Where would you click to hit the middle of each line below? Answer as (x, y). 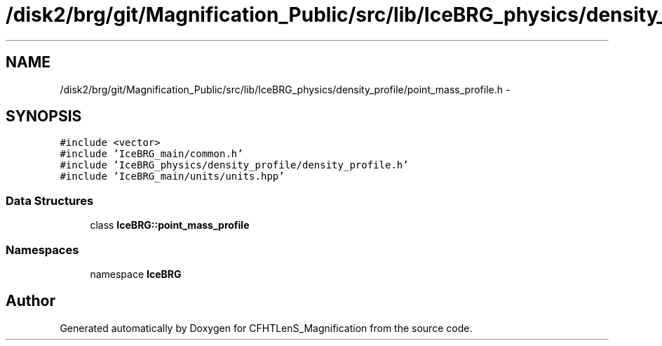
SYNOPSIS (44, 117)
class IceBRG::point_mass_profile (170, 225)
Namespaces (42, 249)
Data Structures (50, 200)
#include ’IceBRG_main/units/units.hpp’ (172, 177)
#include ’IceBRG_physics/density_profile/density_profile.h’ (234, 165)
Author (31, 301)
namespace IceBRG (136, 274)
